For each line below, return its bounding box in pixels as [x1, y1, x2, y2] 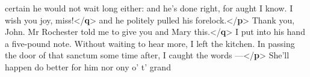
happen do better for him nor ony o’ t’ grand [5, 60, 171, 73]
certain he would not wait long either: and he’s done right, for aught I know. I [5, 2, 293, 14]
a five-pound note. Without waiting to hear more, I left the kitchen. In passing [5, 37, 295, 49]
